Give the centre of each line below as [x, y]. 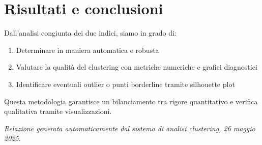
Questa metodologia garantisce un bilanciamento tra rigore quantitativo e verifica [131, 101]
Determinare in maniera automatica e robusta [88, 50]
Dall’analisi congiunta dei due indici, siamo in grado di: [90, 33]
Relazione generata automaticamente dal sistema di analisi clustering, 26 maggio [130, 128]
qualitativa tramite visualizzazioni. [58, 111]
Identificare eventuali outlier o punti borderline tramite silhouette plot [125, 84]
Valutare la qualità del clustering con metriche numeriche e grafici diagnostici [137, 67]
